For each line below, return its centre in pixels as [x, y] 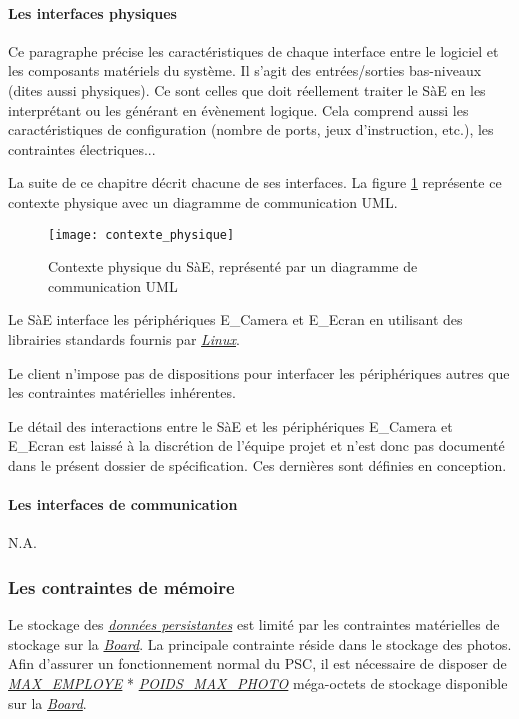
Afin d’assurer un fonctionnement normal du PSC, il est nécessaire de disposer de [257, 663]
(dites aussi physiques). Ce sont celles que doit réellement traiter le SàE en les [247, 89]
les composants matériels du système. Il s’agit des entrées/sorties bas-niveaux [245, 70]
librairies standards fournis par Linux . [124, 338]
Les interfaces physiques [92, 12]
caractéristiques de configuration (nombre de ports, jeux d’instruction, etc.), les [251, 129]
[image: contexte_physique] [141, 234]
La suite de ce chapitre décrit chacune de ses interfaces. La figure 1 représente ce [255, 182]
